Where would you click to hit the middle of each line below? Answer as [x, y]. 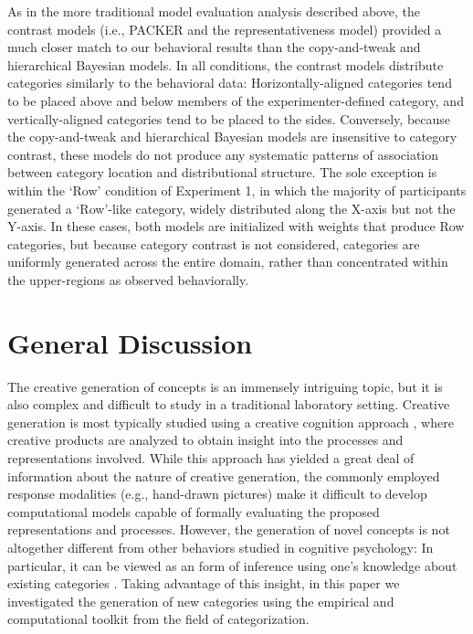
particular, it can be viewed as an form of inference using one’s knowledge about [232, 565]
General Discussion [130, 342]
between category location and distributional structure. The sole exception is [222, 172]
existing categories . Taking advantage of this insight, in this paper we [204, 583]
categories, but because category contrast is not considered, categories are [214, 243]
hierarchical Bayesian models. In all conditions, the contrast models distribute [226, 64]
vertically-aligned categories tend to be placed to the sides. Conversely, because [229, 118]
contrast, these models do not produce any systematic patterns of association [223, 154]
